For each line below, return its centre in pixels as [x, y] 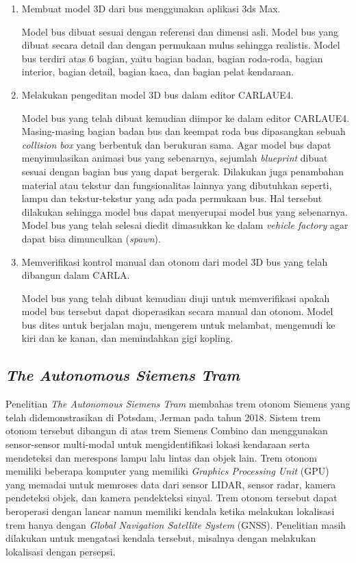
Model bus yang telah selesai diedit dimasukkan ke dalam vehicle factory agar [185, 225]
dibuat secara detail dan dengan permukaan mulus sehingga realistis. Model [181, 45]
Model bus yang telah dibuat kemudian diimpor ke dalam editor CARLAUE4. [186, 117]
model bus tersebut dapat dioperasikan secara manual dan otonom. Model [177, 311]
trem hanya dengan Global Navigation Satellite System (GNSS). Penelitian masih [176, 524]
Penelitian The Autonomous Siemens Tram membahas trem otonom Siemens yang [178, 404]
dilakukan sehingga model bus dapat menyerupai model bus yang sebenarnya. [185, 211]
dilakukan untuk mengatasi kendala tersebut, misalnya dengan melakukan [161, 538]
